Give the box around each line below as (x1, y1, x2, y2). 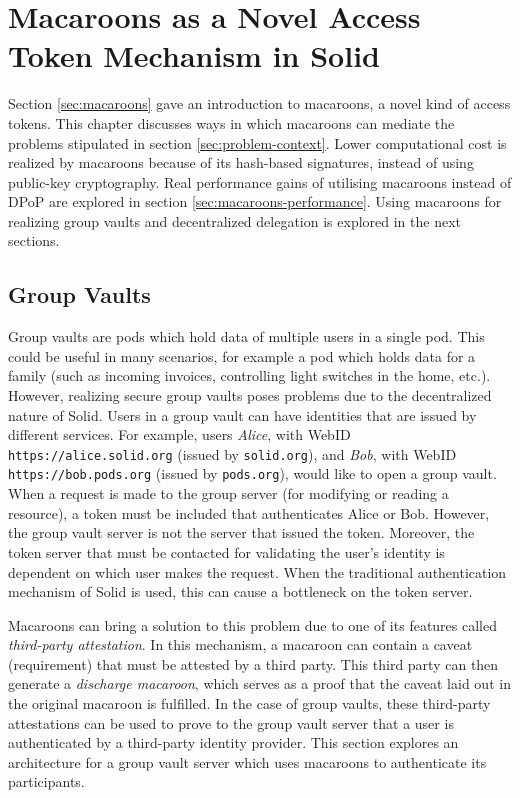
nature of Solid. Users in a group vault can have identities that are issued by (8, 404, 477, 425)
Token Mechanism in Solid (8, 35, 380, 76)
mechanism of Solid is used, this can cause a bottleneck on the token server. (8, 581, 473, 602)
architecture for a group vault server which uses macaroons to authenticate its (8, 751, 487, 772)
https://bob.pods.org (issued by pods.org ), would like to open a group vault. (8, 463, 497, 484)
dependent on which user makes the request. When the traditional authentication (8, 561, 507, 582)
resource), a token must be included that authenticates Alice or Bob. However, (8, 502, 490, 523)
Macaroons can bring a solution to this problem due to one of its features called (8, 614, 497, 635)
